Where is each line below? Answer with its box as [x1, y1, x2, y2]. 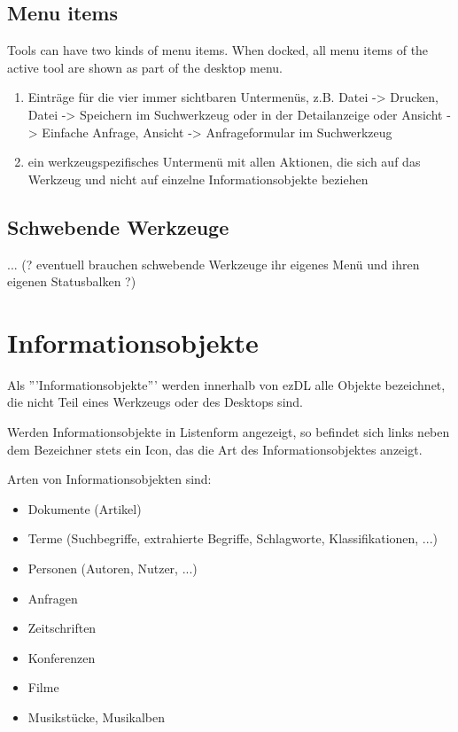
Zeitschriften [27, 619, 97, 637]
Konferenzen [27, 648, 96, 666]
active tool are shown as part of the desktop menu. [7, 58, 283, 76]
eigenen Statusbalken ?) [7, 272, 136, 291]
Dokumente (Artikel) [27, 499, 142, 518]
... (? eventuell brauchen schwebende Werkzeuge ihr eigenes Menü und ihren [7, 254, 420, 273]
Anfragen [27, 588, 78, 607]
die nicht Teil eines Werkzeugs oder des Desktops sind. [7, 393, 303, 411]
